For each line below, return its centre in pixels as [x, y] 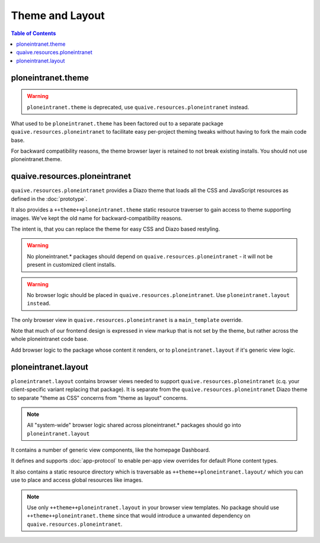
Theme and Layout [58, 15]
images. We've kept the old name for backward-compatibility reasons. [97, 218]
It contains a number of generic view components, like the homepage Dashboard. [111, 450]
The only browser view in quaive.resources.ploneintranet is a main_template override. [127, 320]
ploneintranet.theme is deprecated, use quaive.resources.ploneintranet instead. [138, 107]
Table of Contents [33, 33]
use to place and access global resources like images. [77, 480]
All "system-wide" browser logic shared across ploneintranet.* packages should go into [134, 425]
